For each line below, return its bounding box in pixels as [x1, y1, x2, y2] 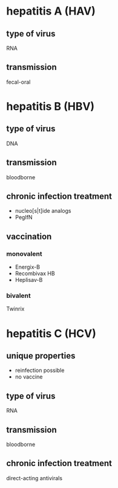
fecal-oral [6, 78, 31, 86]
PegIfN [15, 214, 33, 221]
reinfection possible [15, 366, 65, 374]
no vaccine [15, 373, 43, 380]
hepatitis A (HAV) [6, 4, 96, 18]
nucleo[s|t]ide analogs [15, 207, 71, 215]
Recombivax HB [15, 270, 56, 277]
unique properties [6, 351, 76, 361]
